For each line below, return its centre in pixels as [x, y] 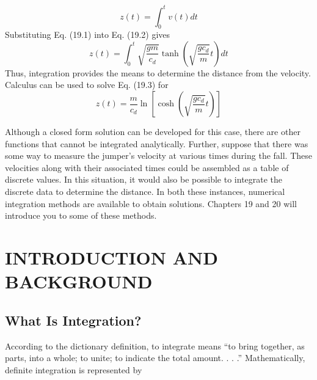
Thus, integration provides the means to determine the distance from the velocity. [158, 72]
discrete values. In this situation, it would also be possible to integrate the [144, 179]
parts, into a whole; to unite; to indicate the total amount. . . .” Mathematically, [155, 358]
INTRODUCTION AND [111, 258]
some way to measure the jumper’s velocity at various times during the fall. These [159, 155]
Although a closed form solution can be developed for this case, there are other [153, 132]
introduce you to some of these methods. [81, 215]
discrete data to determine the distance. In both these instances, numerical [145, 192]
